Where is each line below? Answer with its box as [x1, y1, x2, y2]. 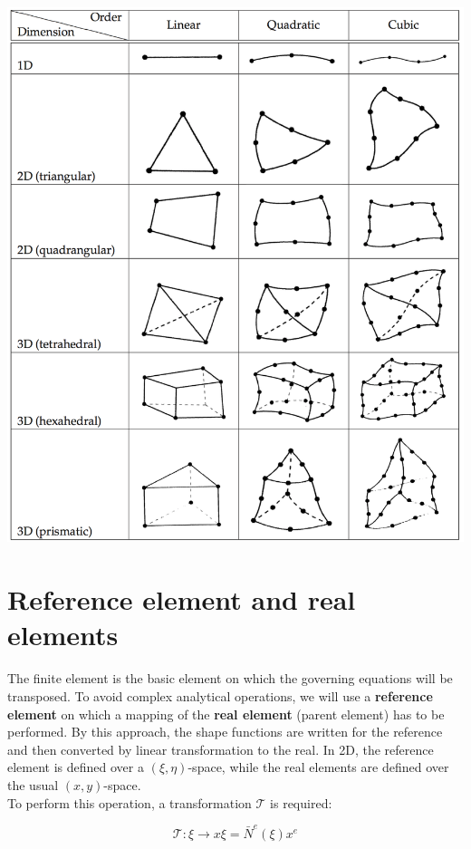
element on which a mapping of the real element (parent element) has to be [7, 704, 445, 723]
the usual [7, 775, 59, 794]
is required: [270, 793, 332, 812]
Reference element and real [7, 581, 356, 618]
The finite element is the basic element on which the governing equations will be [7, 669, 453, 688]
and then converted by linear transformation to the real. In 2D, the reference [7, 739, 434, 758]
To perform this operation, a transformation [7, 793, 252, 812]
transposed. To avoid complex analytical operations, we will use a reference [7, 686, 433, 705]
